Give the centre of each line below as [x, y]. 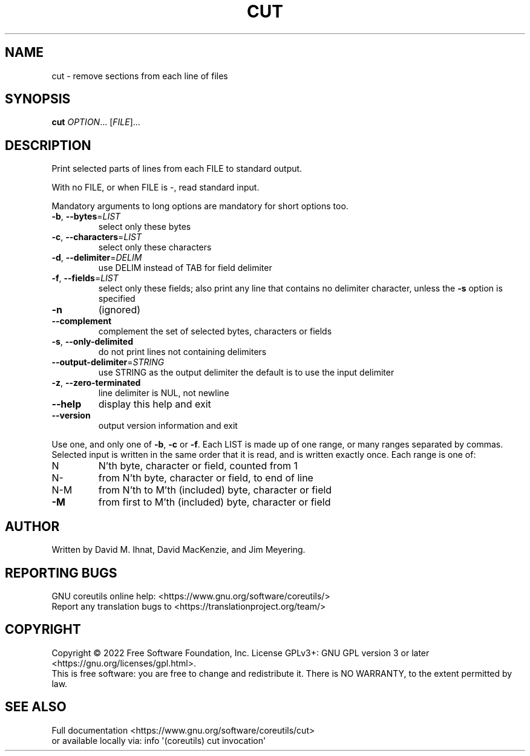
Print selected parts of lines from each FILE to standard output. [177, 169]
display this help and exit [155, 404]
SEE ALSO [36, 707]
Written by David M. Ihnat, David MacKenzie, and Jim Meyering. [178, 550]
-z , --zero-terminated [96, 383]
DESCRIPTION [48, 145]
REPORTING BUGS [61, 573]
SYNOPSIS [38, 99]
